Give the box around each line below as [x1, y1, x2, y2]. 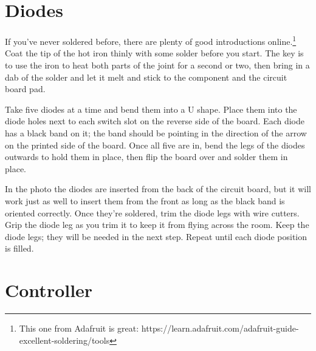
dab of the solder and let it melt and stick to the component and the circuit [5, 70, 287, 83]
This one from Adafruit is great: [19, 322, 139, 334]
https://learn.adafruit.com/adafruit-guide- [141, 322, 299, 334]
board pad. [5, 82, 46, 95]
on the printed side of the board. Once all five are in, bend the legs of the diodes [5, 138, 305, 151]
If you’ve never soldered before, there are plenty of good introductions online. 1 [5, 33, 297, 47]
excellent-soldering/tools [19, 333, 110, 346]
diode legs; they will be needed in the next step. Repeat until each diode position [5, 230, 307, 242]
